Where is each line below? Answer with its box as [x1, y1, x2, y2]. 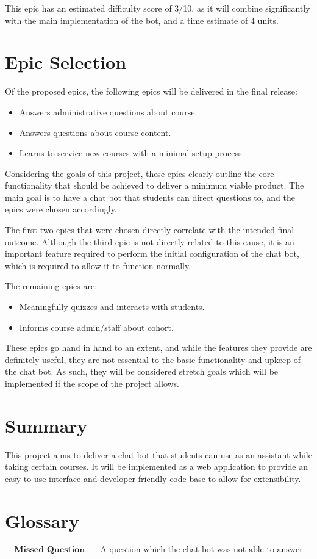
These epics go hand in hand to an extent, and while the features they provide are [5, 341, 312, 354]
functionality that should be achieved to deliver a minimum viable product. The [5, 179, 304, 192]
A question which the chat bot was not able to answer [100, 545, 303, 554]
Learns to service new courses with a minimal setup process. [19, 146, 244, 159]
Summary [5, 413, 88, 438]
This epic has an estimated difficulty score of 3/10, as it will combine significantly [5, 2, 310, 14]
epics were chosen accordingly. [5, 203, 117, 215]
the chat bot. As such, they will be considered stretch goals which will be [5, 365, 279, 378]
